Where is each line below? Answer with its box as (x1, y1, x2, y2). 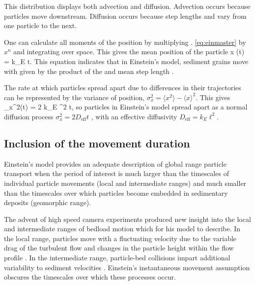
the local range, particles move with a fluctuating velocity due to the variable (4, 233, 237, 243)
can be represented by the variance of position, (4, 92, 145, 102)
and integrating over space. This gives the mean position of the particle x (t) (13, 46, 245, 57)
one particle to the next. (4, 20, 77, 31)
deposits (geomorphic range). (4, 197, 91, 208)
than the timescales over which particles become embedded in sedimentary (4, 187, 228, 198)
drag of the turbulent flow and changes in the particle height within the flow (4, 243, 234, 253)
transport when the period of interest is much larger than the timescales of (4, 168, 229, 178)
